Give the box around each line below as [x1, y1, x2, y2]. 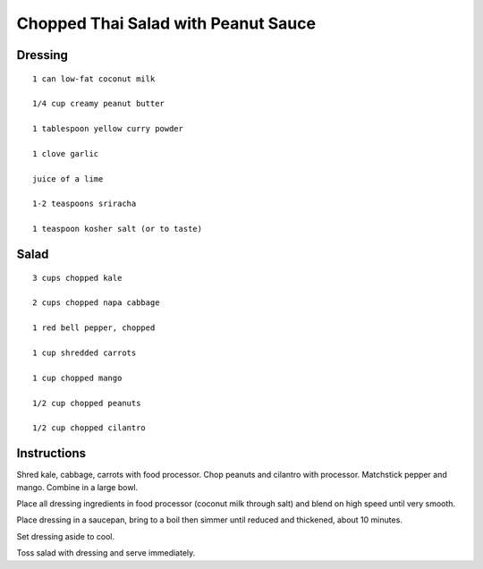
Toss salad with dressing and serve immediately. [16, 548, 196, 558]
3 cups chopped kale [32, 273, 123, 283]
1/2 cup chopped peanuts [32, 398, 141, 408]
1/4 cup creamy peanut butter [32, 98, 165, 109]
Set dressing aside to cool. [16, 531, 115, 541]
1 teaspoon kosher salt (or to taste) [32, 224, 203, 234]
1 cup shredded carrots [32, 348, 137, 358]
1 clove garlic [32, 149, 99, 158]
